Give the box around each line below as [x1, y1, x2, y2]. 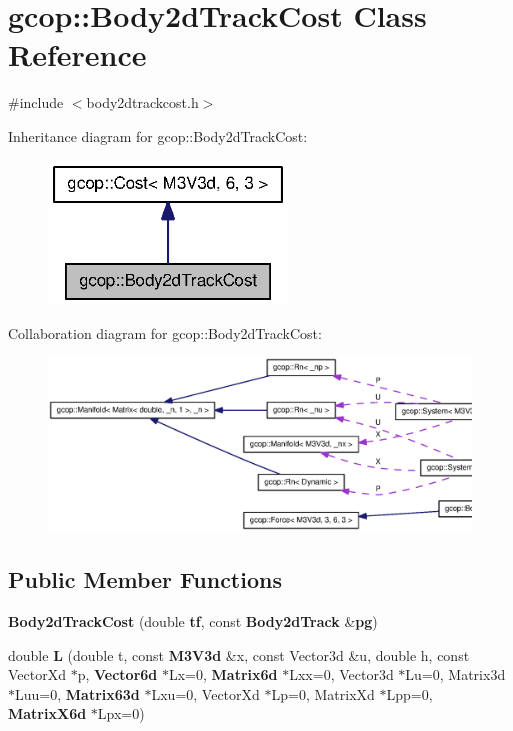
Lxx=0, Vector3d [289, 664, 394, 685]
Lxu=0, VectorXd [151, 683, 260, 704]
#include [8, 92, 64, 113]
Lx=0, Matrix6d [168, 664, 278, 685]
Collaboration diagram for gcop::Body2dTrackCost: [8, 322, 322, 343]
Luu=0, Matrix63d [15, 683, 140, 704]
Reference [8, 34, 147, 75]
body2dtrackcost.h [86, 92, 199, 113]
